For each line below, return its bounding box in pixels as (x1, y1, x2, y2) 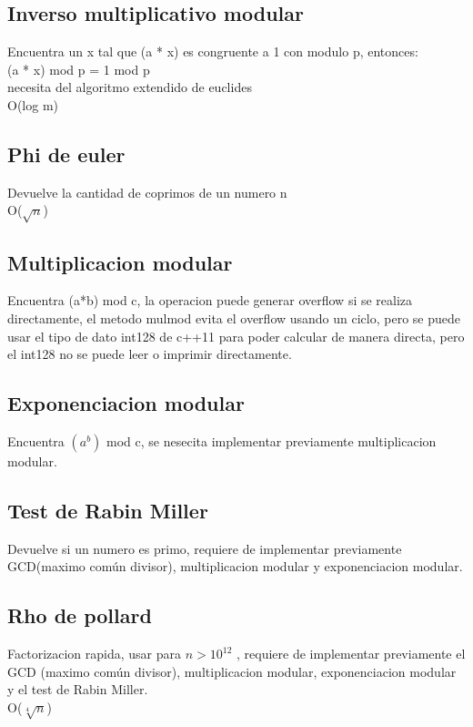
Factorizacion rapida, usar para (7, 644, 182, 663)
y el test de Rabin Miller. (7, 680, 148, 699)
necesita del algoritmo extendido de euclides (7, 77, 252, 97)
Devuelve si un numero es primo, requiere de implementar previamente (7, 538, 402, 558)
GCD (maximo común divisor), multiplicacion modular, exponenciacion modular (7, 661, 457, 681)
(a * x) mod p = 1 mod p (7, 59, 150, 78)
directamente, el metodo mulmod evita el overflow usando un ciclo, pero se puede (7, 308, 461, 327)
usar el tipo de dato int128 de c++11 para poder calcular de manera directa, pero (7, 326, 465, 345)
